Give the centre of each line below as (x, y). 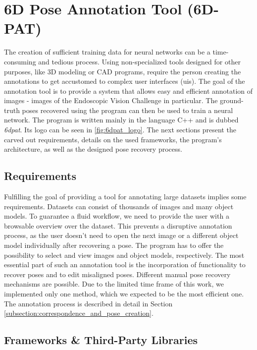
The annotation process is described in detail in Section (88, 303)
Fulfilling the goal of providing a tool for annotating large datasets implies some (125, 197)
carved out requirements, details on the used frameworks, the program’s (113, 139)
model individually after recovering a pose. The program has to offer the (114, 245)
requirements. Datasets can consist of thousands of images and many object (119, 206)
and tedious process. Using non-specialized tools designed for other (139, 61)
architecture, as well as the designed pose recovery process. (93, 149)
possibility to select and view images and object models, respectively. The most (124, 255)
